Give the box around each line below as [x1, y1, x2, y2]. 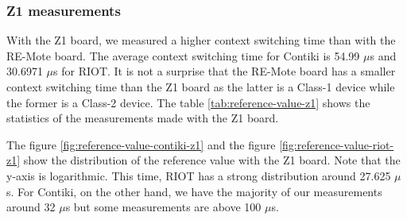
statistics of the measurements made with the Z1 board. [6, 110, 279, 126]
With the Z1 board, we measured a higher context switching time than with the [6, 32, 396, 48]
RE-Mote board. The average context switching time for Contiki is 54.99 [6, 47, 360, 64]
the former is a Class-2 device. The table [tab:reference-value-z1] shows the [6, 94, 370, 110]
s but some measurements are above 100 [65, 199, 262, 215]
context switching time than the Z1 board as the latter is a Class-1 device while [6, 79, 395, 95]
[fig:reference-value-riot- [279, 136, 394, 152]
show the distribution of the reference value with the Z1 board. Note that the [23, 152, 401, 168]
